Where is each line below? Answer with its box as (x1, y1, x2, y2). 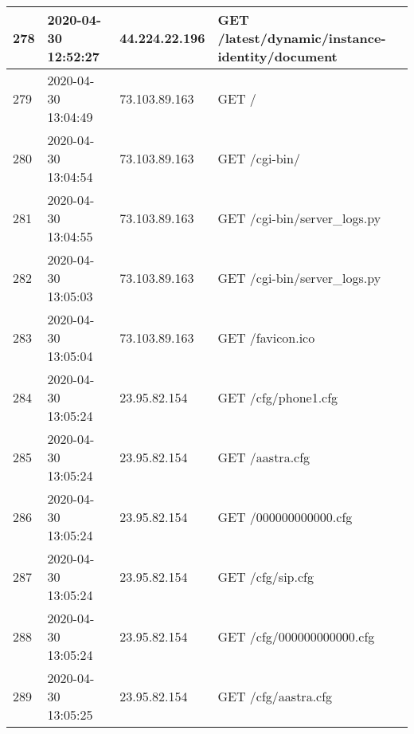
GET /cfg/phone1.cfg (217, 388, 338, 406)
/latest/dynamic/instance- (217, 29, 386, 47)
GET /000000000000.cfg (217, 508, 353, 526)
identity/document (217, 47, 338, 65)
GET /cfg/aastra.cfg (217, 687, 333, 705)
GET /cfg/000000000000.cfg (217, 627, 375, 646)
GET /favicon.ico (217, 328, 315, 347)
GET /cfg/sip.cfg (217, 567, 314, 586)
